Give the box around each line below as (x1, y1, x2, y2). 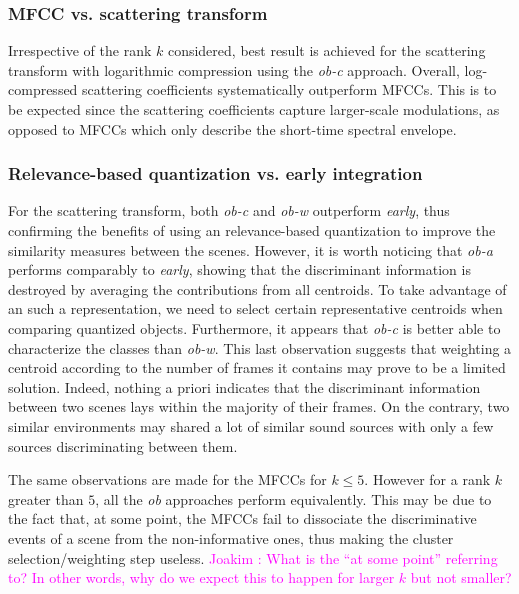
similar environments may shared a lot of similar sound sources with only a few (8, 415, 494, 436)
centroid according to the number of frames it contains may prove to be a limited (8, 357, 506, 378)
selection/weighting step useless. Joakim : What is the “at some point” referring (8, 547, 498, 568)
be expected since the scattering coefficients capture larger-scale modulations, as (8, 99, 500, 119)
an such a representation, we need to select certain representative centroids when (8, 298, 503, 319)
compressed (8, 79, 78, 100)
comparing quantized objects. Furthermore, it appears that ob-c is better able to (8, 317, 501, 338)
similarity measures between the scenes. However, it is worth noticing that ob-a (8, 239, 493, 260)
